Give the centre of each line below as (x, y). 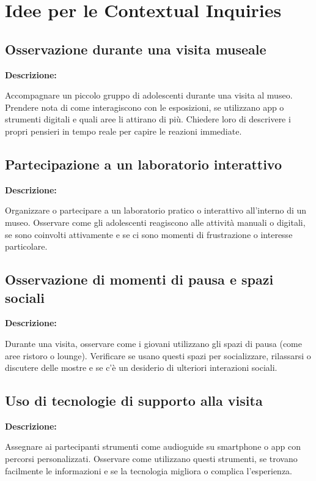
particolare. (26, 246)
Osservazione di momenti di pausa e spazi (139, 279)
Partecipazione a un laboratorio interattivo (144, 164)
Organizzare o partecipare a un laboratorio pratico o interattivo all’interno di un (156, 210)
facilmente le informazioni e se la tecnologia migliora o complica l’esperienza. (149, 470)
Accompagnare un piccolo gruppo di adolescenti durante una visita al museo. (149, 95)
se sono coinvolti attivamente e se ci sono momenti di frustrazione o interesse (149, 234)
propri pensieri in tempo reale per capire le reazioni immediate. (123, 131)
